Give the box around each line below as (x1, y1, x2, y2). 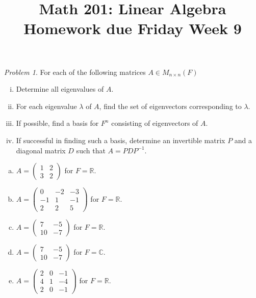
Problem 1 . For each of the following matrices (4, 66, 146, 77)
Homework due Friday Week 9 (23, 18, 242, 39)
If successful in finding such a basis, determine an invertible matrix (16, 134, 225, 145)
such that (76, 145, 106, 155)
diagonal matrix (16, 145, 66, 155)
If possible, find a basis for (16, 118, 99, 128)
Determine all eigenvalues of (16, 84, 104, 94)
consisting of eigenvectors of (111, 118, 198, 128)
